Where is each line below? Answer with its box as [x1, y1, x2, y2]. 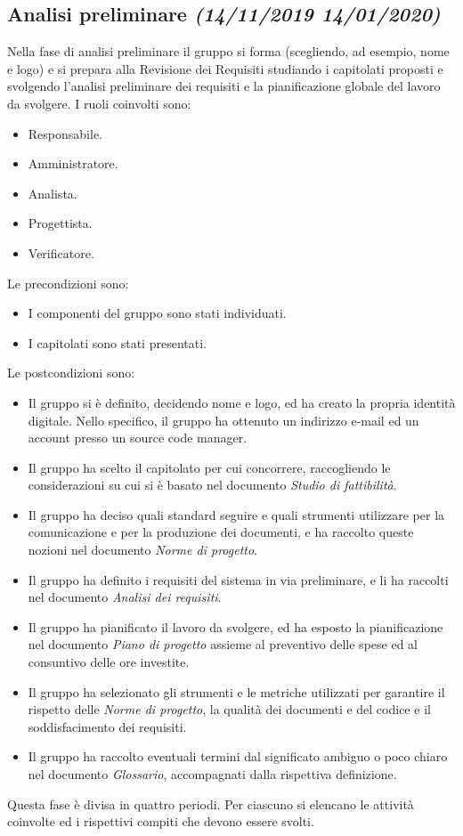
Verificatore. [28, 243, 94, 262]
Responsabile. [28, 124, 102, 142]
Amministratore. [28, 154, 118, 173]
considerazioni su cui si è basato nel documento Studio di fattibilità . [28, 475, 397, 494]
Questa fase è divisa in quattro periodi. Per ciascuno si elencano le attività [7, 794, 414, 813]
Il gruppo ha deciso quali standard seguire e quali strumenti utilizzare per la [28, 505, 445, 524]
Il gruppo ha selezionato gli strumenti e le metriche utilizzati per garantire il [28, 682, 445, 701]
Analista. [28, 183, 77, 202]
